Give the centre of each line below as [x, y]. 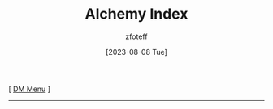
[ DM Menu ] [30, 89]
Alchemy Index [136, 14]
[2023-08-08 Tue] [136, 52]
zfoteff [136, 36]
